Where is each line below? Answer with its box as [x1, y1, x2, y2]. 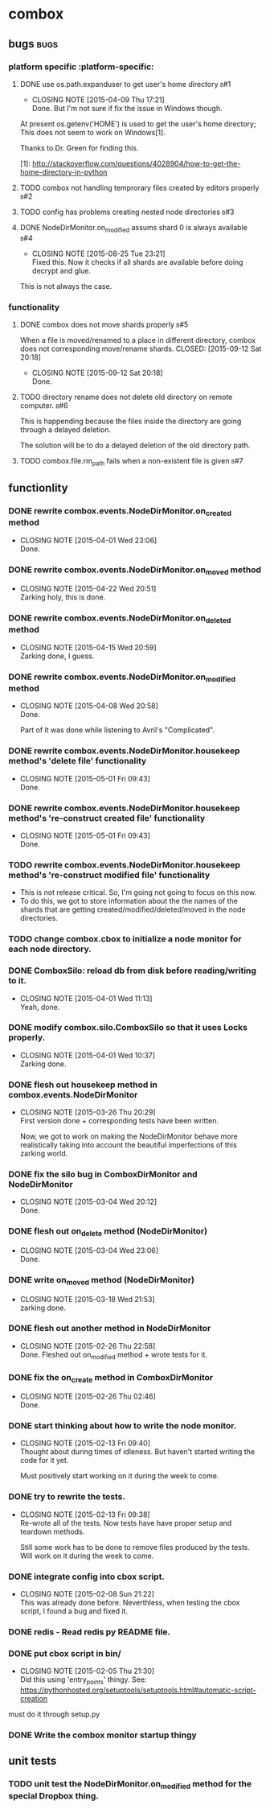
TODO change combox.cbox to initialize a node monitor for [8, 933, 242, 945]
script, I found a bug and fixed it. [19, 1606, 129, 1616]
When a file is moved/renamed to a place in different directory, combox [19, 335, 256, 344]
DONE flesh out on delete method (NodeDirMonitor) [8, 1226, 207, 1238]
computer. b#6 [19, 400, 68, 410]
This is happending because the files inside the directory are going [19, 416, 242, 426]
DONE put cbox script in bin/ [8, 1647, 121, 1659]
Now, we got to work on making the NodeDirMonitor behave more [19, 1131, 239, 1141]
